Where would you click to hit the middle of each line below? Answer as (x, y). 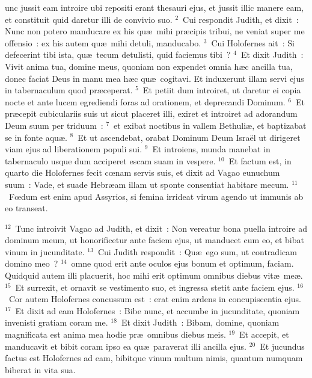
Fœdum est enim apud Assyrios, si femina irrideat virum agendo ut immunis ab (156, 196)
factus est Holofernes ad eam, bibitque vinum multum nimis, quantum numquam (154, 358)
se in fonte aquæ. (36, 137)
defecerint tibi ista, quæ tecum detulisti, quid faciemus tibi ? (118, 54)
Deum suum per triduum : (54, 125)
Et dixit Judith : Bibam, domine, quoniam (200, 322)
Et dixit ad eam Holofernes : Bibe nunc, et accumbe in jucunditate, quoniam (158, 310)
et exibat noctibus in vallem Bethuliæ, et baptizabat (210, 125)
